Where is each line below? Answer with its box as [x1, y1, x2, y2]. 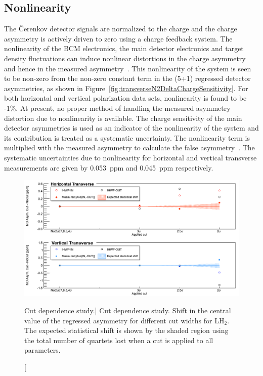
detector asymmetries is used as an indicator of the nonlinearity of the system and [4, 122, 259, 133]
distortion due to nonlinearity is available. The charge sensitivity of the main [4, 112, 242, 123]
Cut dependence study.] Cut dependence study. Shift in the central [24, 305, 231, 315]
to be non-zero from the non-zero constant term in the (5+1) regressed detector [4, 73, 251, 83]
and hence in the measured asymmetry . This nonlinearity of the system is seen [4, 63, 251, 73]
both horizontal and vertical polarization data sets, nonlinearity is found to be [4, 93, 247, 103]
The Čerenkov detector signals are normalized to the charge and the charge [4, 23, 237, 34]
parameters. [24, 345, 61, 355]
